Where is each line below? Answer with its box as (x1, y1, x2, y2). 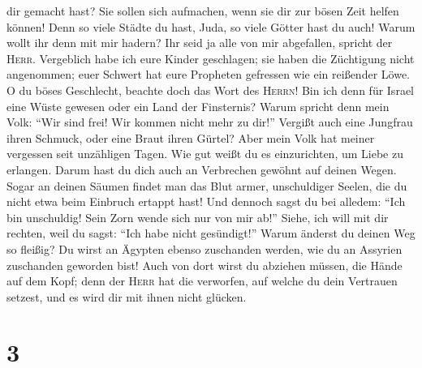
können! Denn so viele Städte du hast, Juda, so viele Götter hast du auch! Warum (6, 18, 416, 35)
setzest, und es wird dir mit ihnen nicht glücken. (6, 288, 247, 305)
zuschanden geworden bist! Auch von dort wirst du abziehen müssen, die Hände (6, 256, 403, 273)
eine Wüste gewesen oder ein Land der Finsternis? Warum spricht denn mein (6, 97, 390, 114)
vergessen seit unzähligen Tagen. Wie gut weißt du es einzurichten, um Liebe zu (6, 145, 403, 162)
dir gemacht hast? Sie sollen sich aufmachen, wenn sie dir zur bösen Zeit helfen (6, 2, 399, 19)
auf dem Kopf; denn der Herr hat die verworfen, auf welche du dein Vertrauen (6, 272, 398, 289)
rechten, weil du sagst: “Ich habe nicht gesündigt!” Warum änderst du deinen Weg (6, 225, 416, 242)
